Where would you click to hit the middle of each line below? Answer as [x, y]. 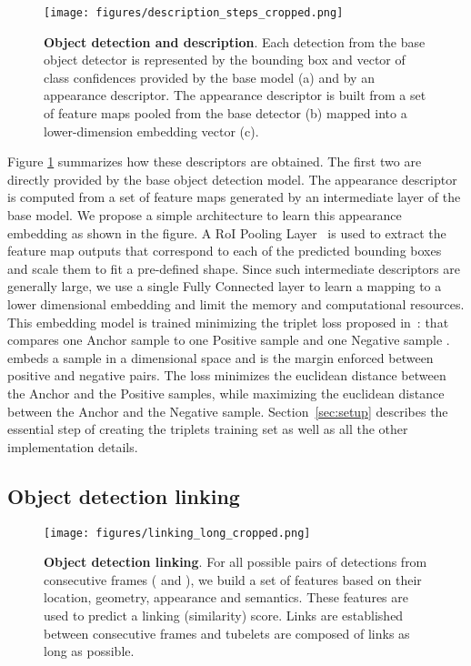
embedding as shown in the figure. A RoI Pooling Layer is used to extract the [227, 232]
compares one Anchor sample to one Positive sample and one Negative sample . [229, 340]
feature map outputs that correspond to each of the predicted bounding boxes [225, 251]
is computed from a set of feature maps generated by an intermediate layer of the [234, 197]
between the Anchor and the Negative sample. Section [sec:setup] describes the [228, 411]
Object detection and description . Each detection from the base [235, 41]
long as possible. [89, 651]
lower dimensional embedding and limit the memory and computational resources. [236, 303]
